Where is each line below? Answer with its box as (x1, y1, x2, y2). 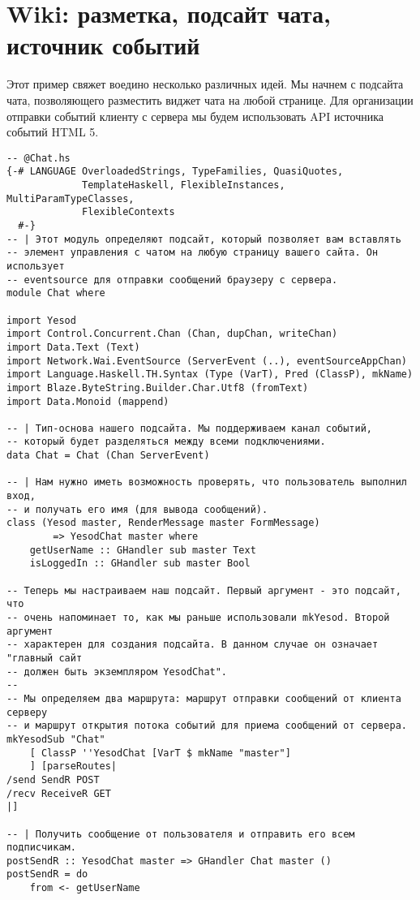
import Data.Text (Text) (6, 341, 140, 353)
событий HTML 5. (6, 123, 99, 140)
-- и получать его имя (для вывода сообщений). (6, 503, 268, 515)
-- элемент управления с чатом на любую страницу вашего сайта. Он (6, 247, 379, 259)
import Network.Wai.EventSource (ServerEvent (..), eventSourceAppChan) (6, 355, 407, 367)
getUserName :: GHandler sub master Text (29, 544, 256, 556)
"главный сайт (6, 652, 83, 664)
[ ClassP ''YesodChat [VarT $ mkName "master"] (29, 747, 291, 759)
